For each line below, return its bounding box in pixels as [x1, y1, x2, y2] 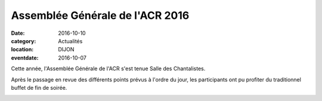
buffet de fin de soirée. [11, 84, 67, 91]
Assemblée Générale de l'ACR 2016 [11, 9, 190, 22]
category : [11, 37, 36, 44]
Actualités [58, 37, 83, 44]
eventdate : [11, 54, 39, 61]
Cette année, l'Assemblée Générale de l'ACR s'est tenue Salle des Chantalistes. [11, 65, 206, 72]
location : [11, 46, 34, 53]
